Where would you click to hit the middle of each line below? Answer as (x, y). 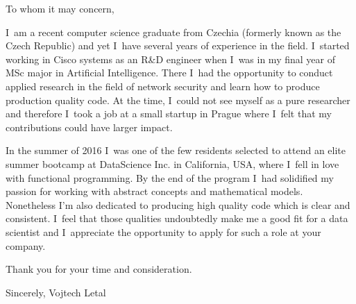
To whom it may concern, (60, 8)
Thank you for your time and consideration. (99, 269)
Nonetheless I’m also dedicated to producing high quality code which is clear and (178, 204)
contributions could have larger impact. (89, 127)
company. (26, 245)
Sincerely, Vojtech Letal (56, 292)
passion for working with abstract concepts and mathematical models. (154, 191)
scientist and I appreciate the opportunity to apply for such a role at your (163, 231)
